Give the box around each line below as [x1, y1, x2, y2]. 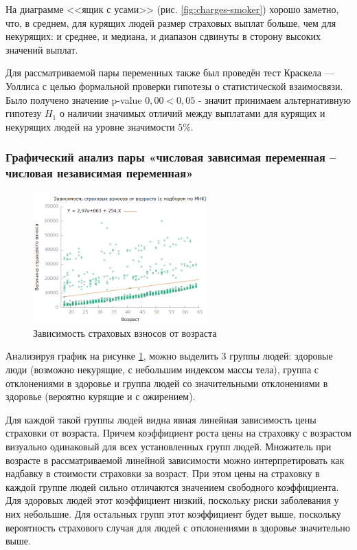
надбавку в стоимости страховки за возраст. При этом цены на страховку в [5, 466, 320, 481]
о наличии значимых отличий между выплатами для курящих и [59, 106, 325, 120]
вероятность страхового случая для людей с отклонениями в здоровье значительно [5, 520, 350, 534]
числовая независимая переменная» [5, 164, 194, 181]
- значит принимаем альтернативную [198, 92, 352, 107]
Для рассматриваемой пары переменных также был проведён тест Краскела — [5, 65, 334, 80]
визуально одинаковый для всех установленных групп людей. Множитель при [5, 439, 332, 454]
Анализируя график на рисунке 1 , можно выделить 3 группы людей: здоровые [5, 349, 333, 363]
